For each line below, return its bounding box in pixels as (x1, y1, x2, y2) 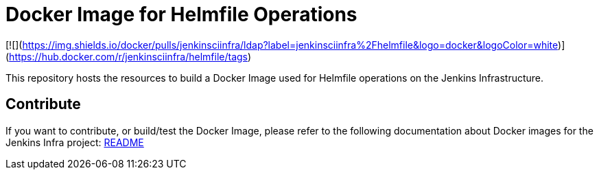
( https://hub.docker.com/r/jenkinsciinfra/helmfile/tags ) (5, 50, 252, 62)
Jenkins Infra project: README (5, 136, 144, 148)
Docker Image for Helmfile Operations (5, 3, 357, 26)
